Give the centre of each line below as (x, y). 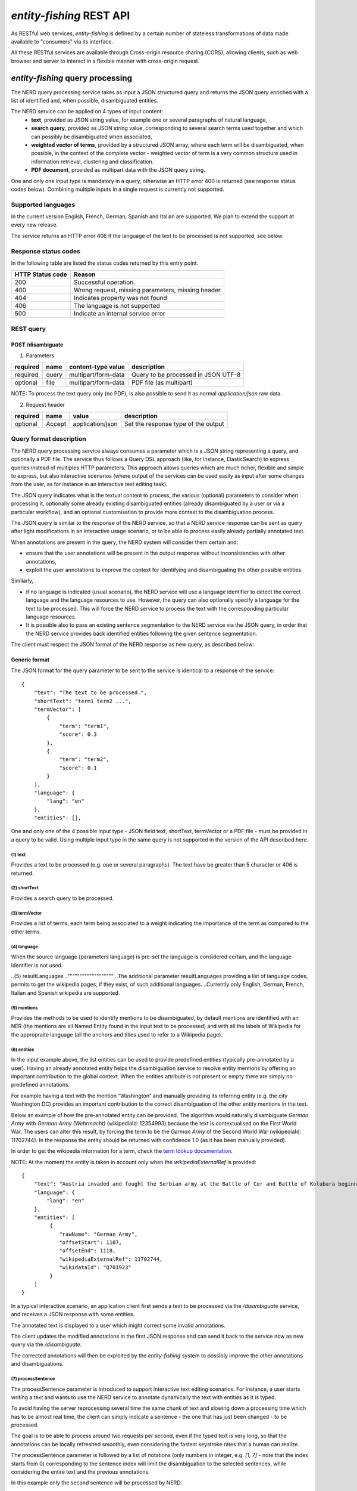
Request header (46, 404)
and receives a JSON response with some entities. (73, 1314)
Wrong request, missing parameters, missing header (147, 290)
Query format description (48, 439)
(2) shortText (25, 888)
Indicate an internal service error (120, 314)
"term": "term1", (84, 726)
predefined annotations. (40, 1085)
